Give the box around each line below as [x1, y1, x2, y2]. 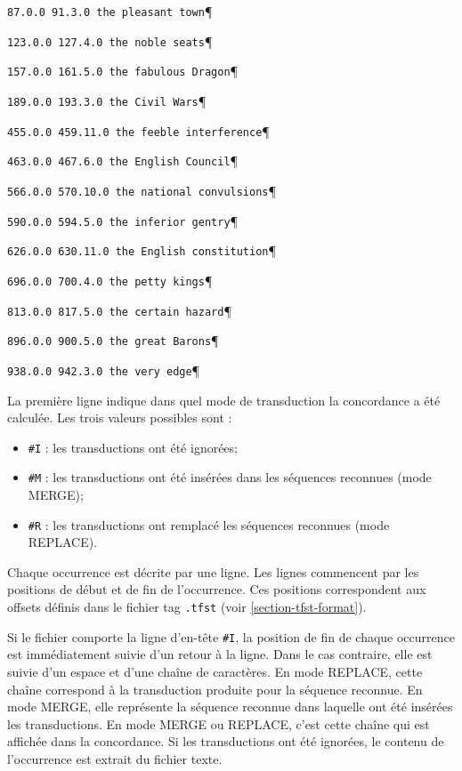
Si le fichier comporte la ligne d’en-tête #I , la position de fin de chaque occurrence [7, 627, 455, 646]
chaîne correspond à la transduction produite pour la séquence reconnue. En [7, 679, 423, 698]
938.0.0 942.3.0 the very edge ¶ [7, 360, 200, 379]
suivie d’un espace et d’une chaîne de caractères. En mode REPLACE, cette [7, 662, 423, 680]
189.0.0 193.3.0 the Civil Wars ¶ [7, 91, 207, 109]
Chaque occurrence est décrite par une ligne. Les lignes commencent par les [7, 562, 419, 581]
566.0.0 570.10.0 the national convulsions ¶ [7, 181, 277, 199]
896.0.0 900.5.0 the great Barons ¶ [7, 331, 219, 349]
